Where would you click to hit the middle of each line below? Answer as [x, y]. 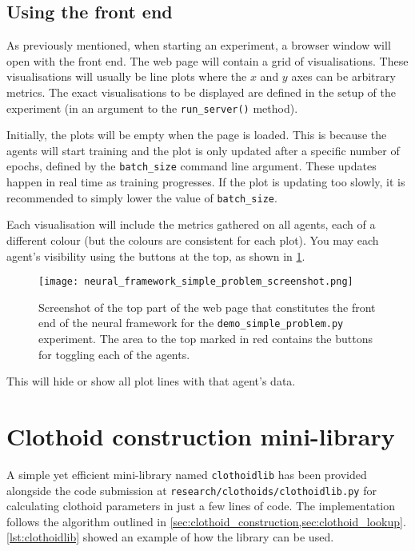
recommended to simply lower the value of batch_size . [142, 197]
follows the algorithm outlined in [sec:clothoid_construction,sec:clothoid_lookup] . [206, 521]
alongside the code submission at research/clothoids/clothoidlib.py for [192, 490]
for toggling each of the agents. [114, 354]
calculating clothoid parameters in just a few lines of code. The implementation [201, 506]
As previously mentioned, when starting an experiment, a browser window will [199, 45]
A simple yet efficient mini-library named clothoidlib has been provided [187, 474]
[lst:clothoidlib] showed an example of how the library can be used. [170, 537]
